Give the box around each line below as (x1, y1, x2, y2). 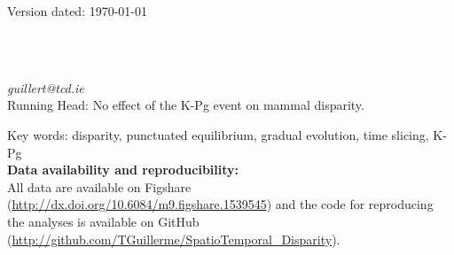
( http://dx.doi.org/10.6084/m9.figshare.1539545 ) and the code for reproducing (7, 195, 434, 213)
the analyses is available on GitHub (7, 212, 200, 230)
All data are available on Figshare (7, 177, 192, 196)
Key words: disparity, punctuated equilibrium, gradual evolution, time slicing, (7, 125, 429, 143)
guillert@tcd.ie (7, 78, 84, 97)
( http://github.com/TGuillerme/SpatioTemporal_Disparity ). (7, 229, 340, 248)
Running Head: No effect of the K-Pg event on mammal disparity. (7, 96, 364, 114)
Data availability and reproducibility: (7, 160, 239, 179)
